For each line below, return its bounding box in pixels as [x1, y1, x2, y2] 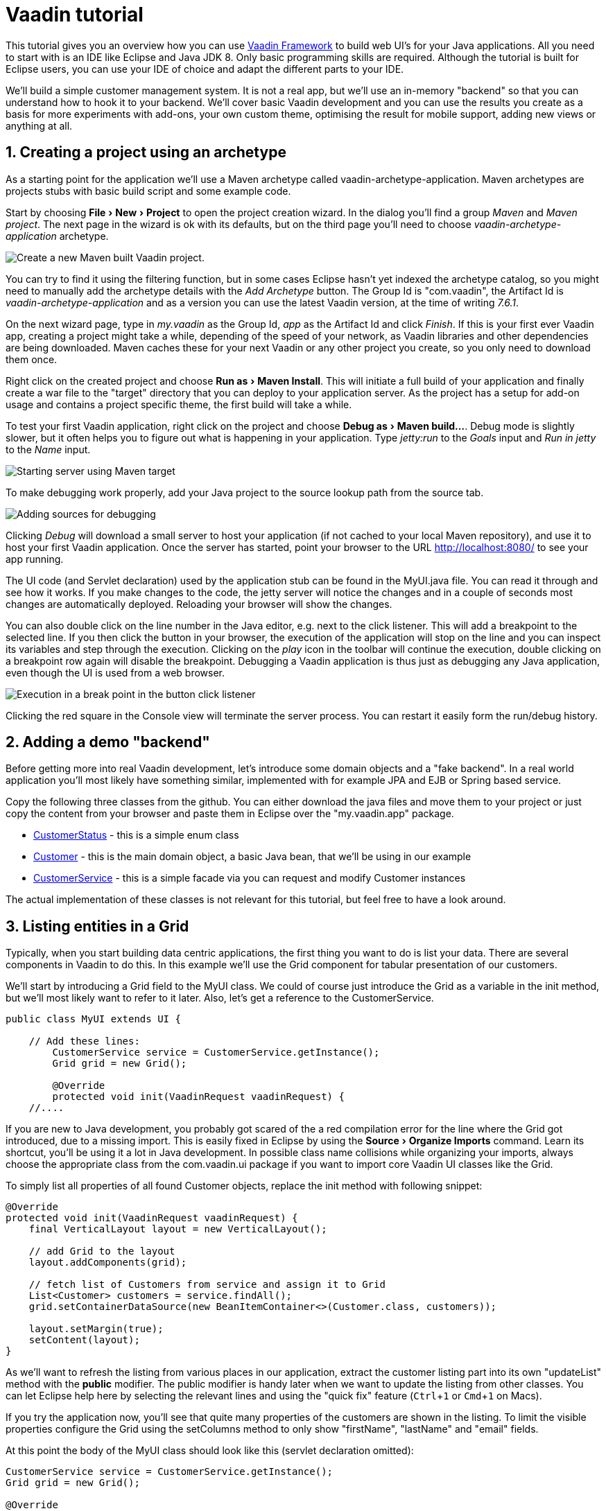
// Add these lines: [28, 1036, 140, 1047]
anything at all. [6, 119, 73, 132]
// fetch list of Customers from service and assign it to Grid [28, 1279, 386, 1291]
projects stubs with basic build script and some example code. [6, 184, 291, 197]
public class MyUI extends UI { [6, 1013, 181, 1025]
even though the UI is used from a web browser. [6, 666, 225, 679]
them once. [6, 353, 58, 365]
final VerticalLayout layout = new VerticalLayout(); [28, 1223, 327, 1235]
